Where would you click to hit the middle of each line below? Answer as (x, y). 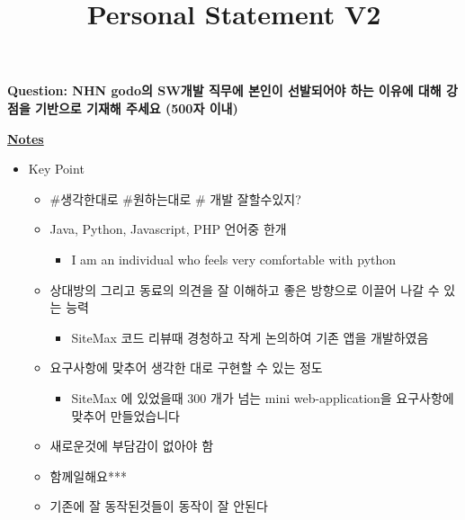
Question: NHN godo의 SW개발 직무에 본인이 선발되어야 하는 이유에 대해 (224, 90)
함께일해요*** (88, 475)
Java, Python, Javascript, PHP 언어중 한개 (168, 229)
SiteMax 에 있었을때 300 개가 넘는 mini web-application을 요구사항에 (263, 397)
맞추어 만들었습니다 (125, 415)
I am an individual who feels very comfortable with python (234, 259)
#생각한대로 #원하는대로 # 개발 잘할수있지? (175, 198)
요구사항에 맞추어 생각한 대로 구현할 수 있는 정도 (186, 368)
